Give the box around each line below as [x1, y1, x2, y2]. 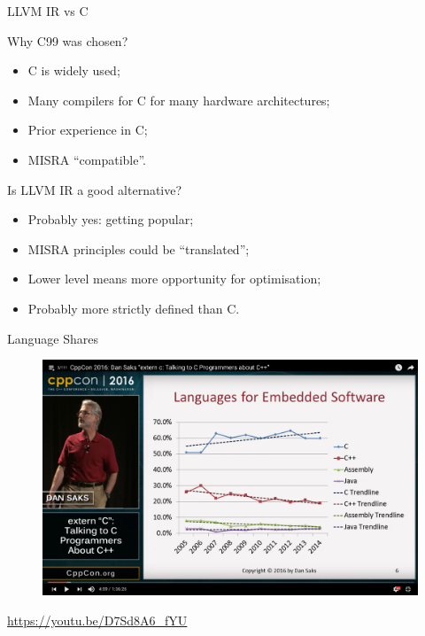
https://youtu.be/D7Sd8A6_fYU [7, 610, 188, 629]
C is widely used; [27, 61, 120, 80]
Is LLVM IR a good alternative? [7, 180, 182, 198]
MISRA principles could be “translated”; [27, 239, 250, 258]
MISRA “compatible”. [27, 150, 146, 168]
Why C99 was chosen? [7, 31, 128, 50]
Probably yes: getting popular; [27, 210, 194, 229]
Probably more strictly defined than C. [27, 299, 240, 317]
